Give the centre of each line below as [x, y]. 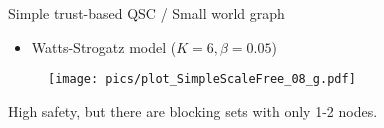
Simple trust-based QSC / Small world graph [146, 13]
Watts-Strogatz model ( [104, 46]
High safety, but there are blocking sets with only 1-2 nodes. [193, 110]
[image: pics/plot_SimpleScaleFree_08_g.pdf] [202, 79]
